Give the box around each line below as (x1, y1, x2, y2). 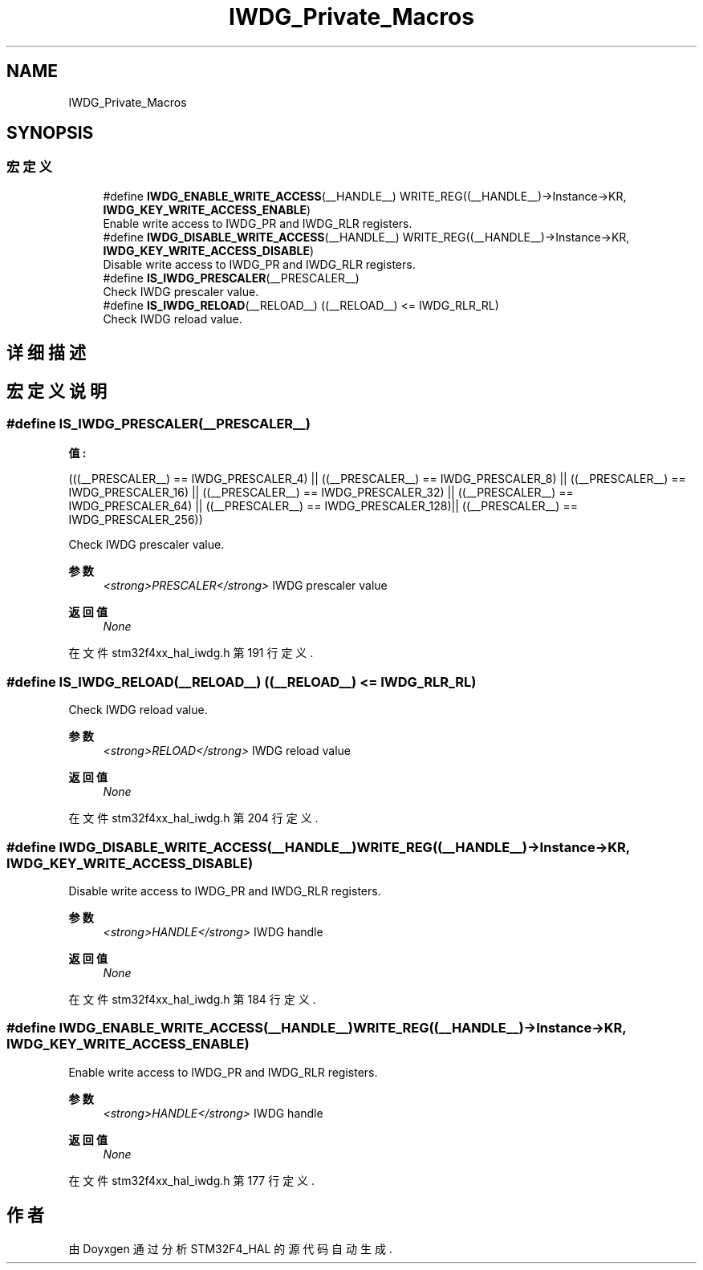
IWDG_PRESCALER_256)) (68, 513, 203, 527)
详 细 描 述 (6, 343, 86, 363)
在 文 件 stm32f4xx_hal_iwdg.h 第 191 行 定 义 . (68, 646, 314, 660)
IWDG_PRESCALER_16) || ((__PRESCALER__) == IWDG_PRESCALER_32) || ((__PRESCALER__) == (68, 485, 574, 500)
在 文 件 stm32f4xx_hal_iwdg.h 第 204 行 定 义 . (68, 811, 319, 826)
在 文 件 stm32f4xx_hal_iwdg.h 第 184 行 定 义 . (68, 992, 316, 1006)
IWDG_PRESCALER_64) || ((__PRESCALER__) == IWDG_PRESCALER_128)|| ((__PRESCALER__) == (68, 499, 578, 513)
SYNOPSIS (6, 123, 94, 144)
